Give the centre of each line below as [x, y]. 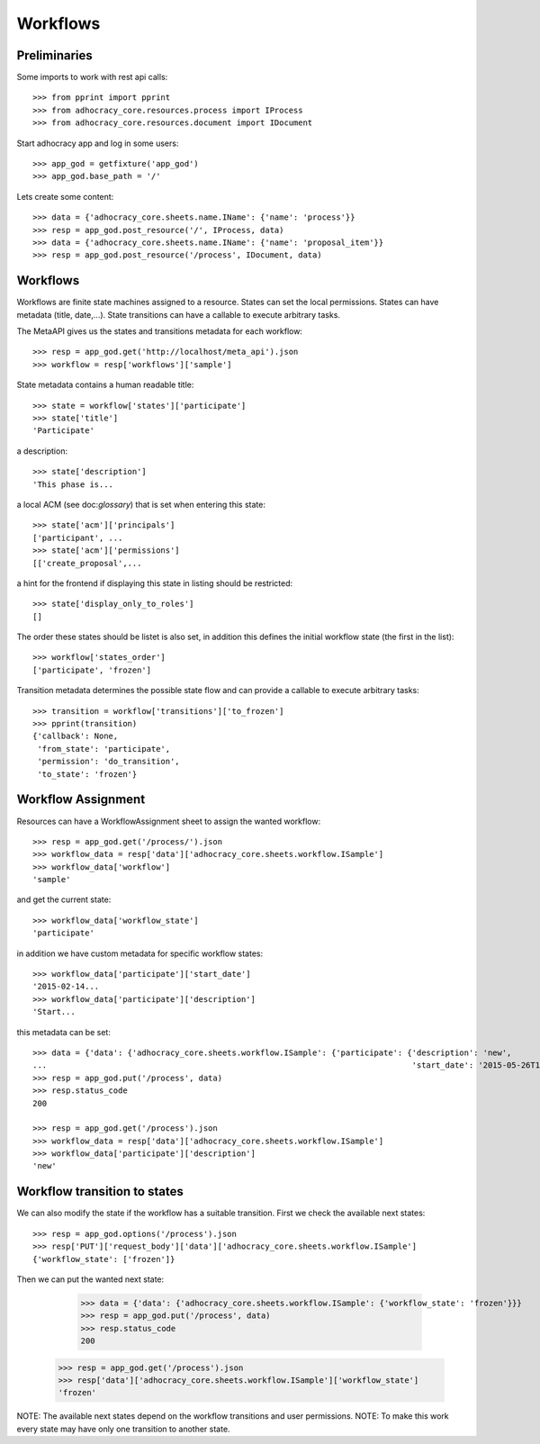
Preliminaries [55, 55]
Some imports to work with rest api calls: [92, 77]
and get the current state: [64, 899]
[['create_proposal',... [87, 563]
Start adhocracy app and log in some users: [98, 143]
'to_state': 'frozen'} [87, 774]
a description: [42, 451]
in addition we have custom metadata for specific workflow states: [140, 953]
